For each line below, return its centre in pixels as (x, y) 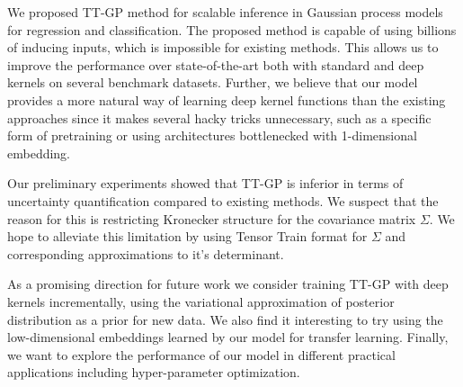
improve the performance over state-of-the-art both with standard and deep (216, 64)
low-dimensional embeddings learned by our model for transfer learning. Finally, (228, 337)
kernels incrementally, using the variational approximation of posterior (201, 301)
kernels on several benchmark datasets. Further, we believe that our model (213, 82)
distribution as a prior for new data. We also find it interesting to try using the (225, 319)
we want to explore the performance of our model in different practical (201, 354)
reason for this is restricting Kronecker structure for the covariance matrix (212, 218)
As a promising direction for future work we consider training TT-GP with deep (228, 284)
